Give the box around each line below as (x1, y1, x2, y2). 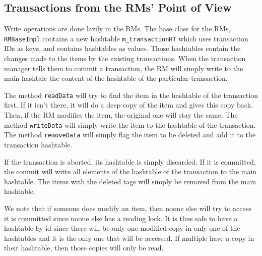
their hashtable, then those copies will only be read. (4, 242, 164, 253)
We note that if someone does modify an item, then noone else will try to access (4, 202, 251, 213)
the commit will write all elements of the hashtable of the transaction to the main (4, 166, 257, 177)
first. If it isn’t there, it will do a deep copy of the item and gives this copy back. (4, 99, 253, 110)
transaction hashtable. (4, 139, 73, 149)
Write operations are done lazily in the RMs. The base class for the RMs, (4, 23, 231, 34)
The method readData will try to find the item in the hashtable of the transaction (4, 89, 258, 100)
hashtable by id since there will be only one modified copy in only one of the (4, 223, 240, 233)
